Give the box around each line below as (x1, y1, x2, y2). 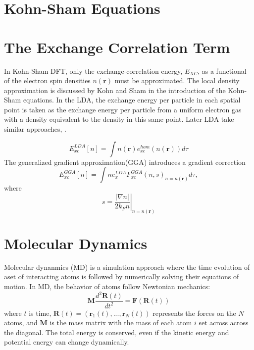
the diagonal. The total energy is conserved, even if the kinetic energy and (4, 327, 229, 337)
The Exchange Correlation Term (4, 37, 230, 57)
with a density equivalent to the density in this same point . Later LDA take (4, 114, 234, 124)
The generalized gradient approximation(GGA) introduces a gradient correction (4, 156, 246, 167)
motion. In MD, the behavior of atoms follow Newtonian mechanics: (4, 281, 210, 292)
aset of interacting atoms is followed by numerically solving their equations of (4, 271, 239, 282)
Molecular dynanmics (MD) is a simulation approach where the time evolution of (4, 261, 250, 272)
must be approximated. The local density (114, 75, 240, 86)
